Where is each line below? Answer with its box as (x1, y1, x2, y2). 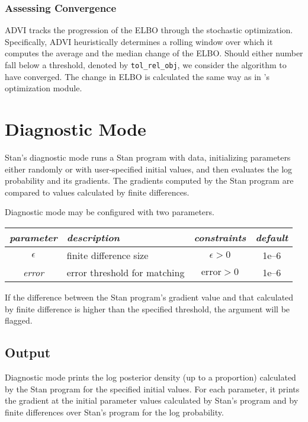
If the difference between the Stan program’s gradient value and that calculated (5, 290, 294, 303)
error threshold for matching (66, 265, 185, 279)
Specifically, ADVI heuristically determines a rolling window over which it (5, 35, 273, 47)
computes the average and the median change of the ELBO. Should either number (5, 47, 303, 59)
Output (5, 343, 51, 362)
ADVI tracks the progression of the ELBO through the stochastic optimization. (5, 24, 293, 36)
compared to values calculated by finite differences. (5, 186, 190, 198)
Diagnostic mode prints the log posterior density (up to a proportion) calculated (5, 370, 296, 383)
